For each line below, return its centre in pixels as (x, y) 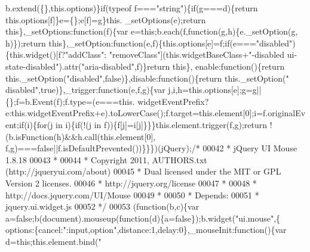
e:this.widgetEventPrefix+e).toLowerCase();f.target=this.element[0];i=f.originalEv (156, 113)
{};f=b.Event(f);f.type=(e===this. (70, 101)
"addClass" (85, 55)
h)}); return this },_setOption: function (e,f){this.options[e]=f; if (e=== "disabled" (149, 43)
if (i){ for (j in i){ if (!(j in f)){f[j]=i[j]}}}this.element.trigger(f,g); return (143, 124)
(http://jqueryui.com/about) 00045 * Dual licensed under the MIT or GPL (143, 171)
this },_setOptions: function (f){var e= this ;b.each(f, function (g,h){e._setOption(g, (152, 31)
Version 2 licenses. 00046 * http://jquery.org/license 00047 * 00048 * (131, 183)
